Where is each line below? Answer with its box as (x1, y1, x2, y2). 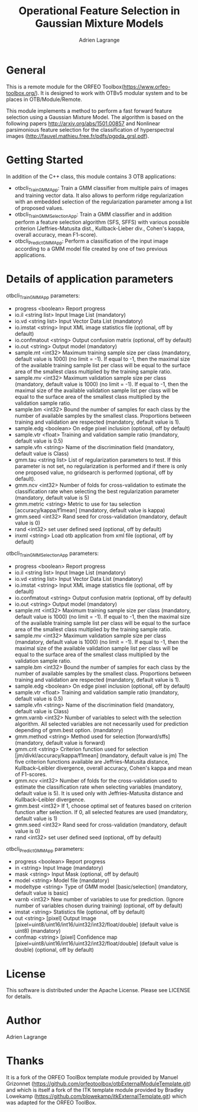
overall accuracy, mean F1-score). (14, 231, 98, 239)
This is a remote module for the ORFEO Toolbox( (6, 83, 124, 90)
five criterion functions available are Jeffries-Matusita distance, (14, 758, 170, 765)
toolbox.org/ (6, 89, 37, 96)
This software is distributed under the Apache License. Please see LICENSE (6, 987, 191, 994)
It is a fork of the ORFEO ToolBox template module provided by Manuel (6, 1074, 178, 1081)
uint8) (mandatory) (14, 927, 61, 935)
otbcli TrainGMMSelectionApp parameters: (6, 549, 99, 558)
